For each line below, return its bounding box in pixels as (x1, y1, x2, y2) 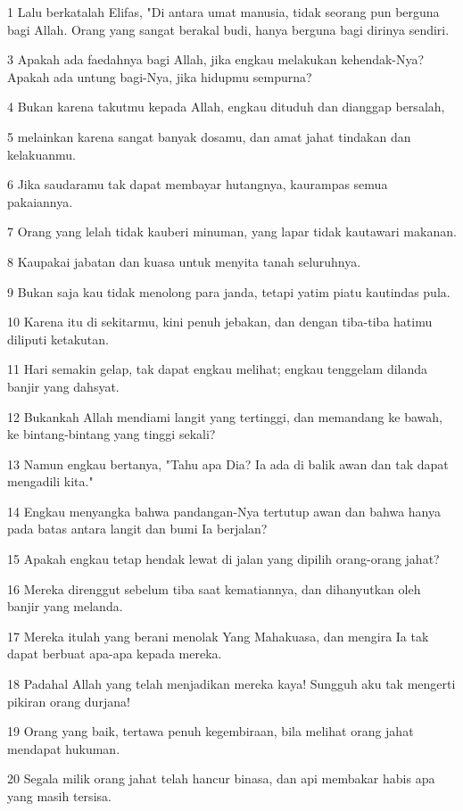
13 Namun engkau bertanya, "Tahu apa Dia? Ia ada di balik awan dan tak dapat (7, 454, 449, 473)
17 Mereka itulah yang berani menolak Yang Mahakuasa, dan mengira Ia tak (7, 626, 429, 645)
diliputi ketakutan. (7, 329, 109, 348)
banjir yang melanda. (7, 597, 123, 616)
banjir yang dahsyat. (7, 377, 120, 395)
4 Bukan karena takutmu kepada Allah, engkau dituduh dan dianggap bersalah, (7, 97, 445, 116)
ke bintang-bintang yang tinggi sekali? (7, 425, 216, 443)
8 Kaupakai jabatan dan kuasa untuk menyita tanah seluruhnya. (7, 252, 361, 270)
